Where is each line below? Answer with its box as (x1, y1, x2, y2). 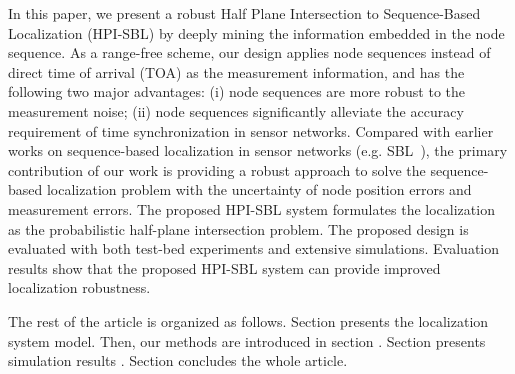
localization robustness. (8, 277, 151, 298)
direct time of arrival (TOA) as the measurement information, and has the (8, 61, 465, 82)
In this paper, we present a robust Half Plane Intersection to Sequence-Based (8, 3, 481, 23)
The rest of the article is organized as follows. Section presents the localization (8, 310, 489, 331)
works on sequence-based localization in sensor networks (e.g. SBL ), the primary (8, 140, 508, 161)
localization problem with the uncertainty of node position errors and (46, 179, 472, 200)
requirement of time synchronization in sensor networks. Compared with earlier (8, 120, 494, 141)
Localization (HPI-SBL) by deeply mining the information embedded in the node (8, 22, 505, 43)
